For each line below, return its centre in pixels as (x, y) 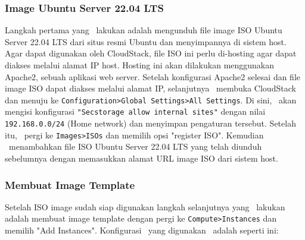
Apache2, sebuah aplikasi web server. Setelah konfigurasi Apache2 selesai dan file (153, 76)
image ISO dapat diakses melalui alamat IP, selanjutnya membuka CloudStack (150, 88)
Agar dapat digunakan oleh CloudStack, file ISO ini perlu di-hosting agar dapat (151, 53)
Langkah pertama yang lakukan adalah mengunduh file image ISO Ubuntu (144, 30)
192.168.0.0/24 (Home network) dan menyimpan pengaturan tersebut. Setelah (150, 123)
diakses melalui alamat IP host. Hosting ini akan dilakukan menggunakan (140, 65)
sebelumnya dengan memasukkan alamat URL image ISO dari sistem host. (141, 158)
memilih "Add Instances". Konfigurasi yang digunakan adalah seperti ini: (142, 230)
